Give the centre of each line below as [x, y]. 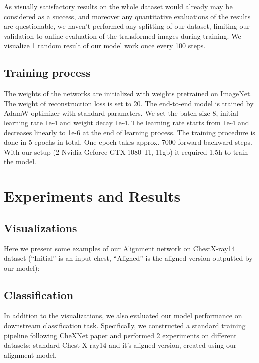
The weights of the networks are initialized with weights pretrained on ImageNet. [128, 93]
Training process [47, 72]
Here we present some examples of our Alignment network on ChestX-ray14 [120, 248]
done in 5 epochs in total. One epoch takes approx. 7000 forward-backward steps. [128, 142]
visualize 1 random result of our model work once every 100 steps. [105, 46]
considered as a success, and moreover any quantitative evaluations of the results [127, 16]
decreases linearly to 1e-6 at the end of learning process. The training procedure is [129, 132]
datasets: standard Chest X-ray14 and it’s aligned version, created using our [120, 345]
